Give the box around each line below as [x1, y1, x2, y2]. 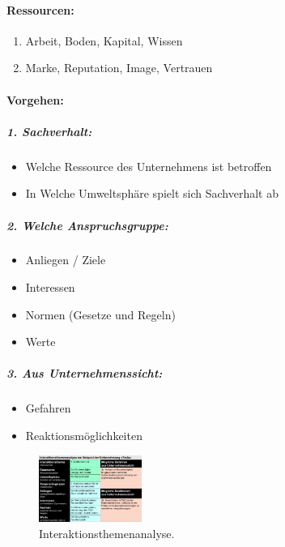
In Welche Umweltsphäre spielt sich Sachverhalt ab [25, 185, 279, 202]
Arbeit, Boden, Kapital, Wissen [25, 32, 183, 49]
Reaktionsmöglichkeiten [25, 427, 142, 444]
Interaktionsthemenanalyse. [39, 524, 175, 541]
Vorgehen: [6, 91, 64, 108]
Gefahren [25, 400, 71, 417]
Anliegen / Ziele [25, 251, 106, 268]
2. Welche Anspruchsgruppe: [6, 216, 168, 233]
